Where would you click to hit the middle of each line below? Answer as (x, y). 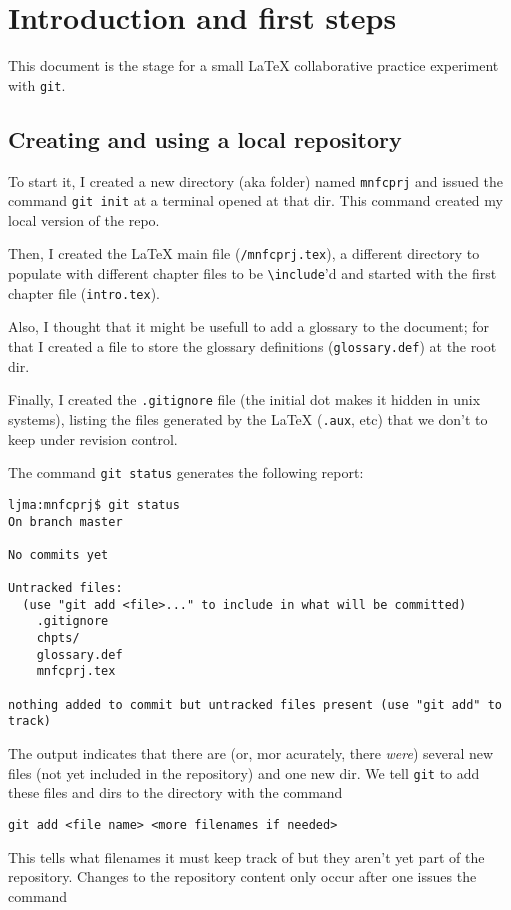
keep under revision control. (93, 438)
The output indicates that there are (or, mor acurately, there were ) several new (251, 753)
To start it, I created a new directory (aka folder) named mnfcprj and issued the (256, 180)
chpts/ (58, 638)
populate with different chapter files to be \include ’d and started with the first (252, 273)
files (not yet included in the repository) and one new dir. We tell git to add (244, 772)
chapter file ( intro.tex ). (84, 292)
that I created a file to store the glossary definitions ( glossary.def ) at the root (252, 346)
